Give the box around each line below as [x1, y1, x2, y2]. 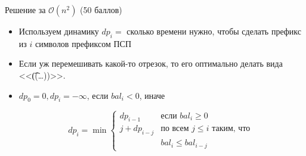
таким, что [212, 124, 251, 133]
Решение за [5, 4, 46, 15]
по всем [160, 124, 189, 133]
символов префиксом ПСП [35, 37, 132, 49]
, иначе [139, 89, 165, 101]
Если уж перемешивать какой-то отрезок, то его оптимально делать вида [18, 57, 283, 70]
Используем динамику [18, 25, 99, 37]
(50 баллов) [80, 4, 122, 15]
